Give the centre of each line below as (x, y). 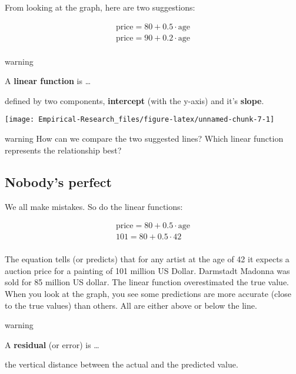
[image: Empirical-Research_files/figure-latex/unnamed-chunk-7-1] (140, 120)
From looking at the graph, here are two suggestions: (100, 7)
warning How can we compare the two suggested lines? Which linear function (144, 138)
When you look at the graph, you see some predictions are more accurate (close (148, 293)
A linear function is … (48, 81)
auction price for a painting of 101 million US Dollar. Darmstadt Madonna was (147, 270)
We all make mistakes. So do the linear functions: (94, 206)
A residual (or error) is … (52, 344)
